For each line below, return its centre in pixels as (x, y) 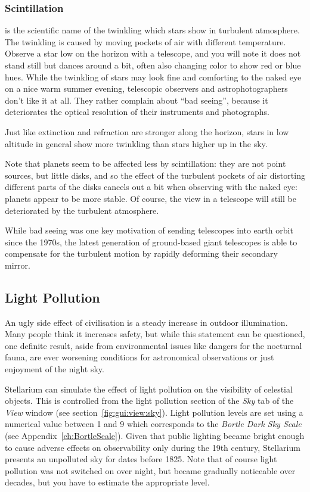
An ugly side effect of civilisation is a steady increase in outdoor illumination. (146, 322)
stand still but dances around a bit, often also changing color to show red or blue (153, 65)
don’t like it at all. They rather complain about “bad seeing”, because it (137, 100)
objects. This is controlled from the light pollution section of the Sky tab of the (149, 401)
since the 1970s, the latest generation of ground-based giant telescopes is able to (151, 242)
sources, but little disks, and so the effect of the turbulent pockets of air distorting (155, 175)
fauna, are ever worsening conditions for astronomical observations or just (139, 357)
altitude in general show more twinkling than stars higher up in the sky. (136, 143)
